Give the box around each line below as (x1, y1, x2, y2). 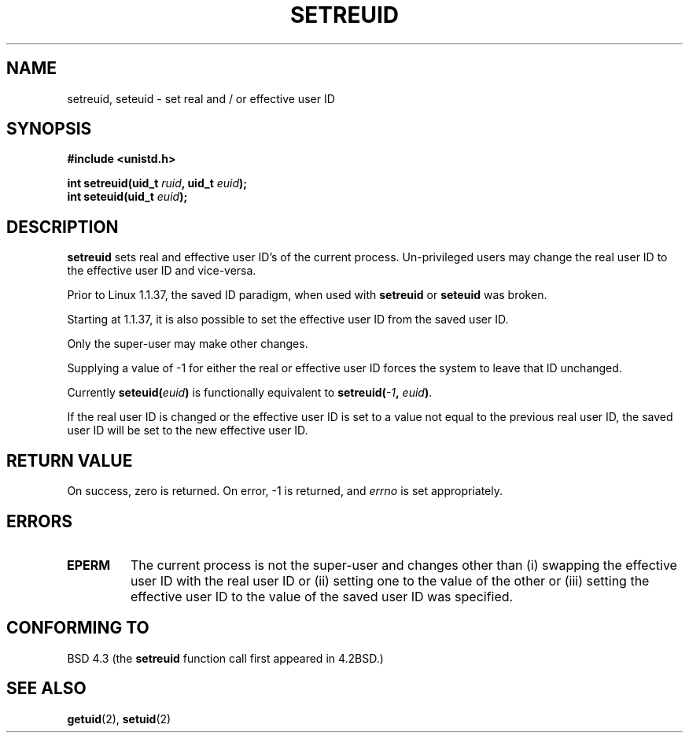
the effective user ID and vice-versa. (67, 264, 256, 278)
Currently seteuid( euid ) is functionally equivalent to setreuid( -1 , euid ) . (67, 386, 433, 400)
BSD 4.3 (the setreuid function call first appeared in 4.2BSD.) (67, 651, 384, 665)
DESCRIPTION (6, 216, 119, 237)
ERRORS (6, 511, 73, 531)
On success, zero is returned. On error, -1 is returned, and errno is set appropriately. (67, 484, 503, 498)
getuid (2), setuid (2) (67, 711, 171, 726)
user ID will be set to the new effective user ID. (67, 423, 308, 438)
